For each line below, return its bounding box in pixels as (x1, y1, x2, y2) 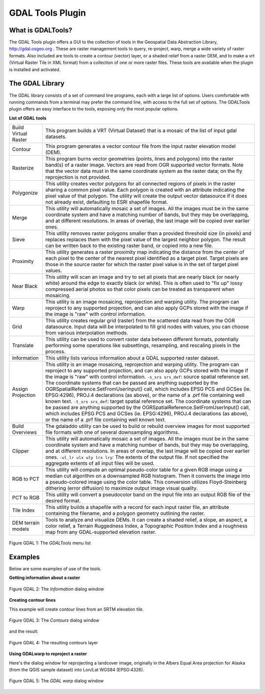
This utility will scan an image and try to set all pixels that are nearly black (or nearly (45, 274, 239, 280)
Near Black (12, 283, 38, 290)
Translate (12, 342, 34, 349)
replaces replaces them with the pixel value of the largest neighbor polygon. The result (45, 236, 246, 243)
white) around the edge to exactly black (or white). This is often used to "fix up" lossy (45, 280, 243, 287)
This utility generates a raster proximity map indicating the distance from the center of (45, 249, 245, 255)
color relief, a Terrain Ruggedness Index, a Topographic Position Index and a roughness (45, 523, 248, 529)
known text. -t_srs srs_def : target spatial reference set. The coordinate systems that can (45, 398, 251, 405)
